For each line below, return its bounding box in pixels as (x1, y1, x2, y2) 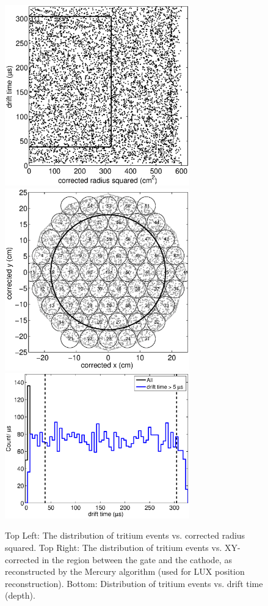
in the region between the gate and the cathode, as (42, 553, 232, 566)
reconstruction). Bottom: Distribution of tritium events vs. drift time (5, 577, 263, 589)
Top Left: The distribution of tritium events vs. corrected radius (5, 529, 245, 542)
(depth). (5, 589, 35, 602)
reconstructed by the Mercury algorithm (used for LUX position (5, 565, 245, 578)
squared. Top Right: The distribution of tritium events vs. (5, 541, 222, 554)
